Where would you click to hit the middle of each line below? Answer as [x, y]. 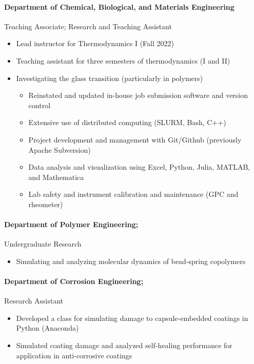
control [40, 105]
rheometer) [46, 204]
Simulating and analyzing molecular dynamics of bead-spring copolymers [131, 261]
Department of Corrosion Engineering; [74, 281]
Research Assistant [34, 301]
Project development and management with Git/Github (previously [135, 139]
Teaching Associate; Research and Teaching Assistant [88, 26]
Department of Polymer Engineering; [71, 224]
